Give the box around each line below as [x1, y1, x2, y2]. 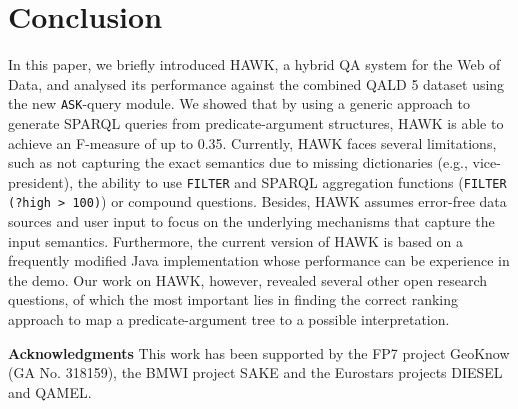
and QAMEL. [8, 381, 92, 402]
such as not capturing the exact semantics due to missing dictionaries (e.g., [8, 152, 468, 173]
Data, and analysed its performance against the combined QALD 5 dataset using [8, 73, 505, 94]
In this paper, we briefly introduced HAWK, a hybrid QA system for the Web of [8, 54, 501, 75]
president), [8, 171, 74, 192]
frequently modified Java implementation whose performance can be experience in [8, 250, 510, 271]
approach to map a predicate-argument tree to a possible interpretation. [8, 309, 450, 330]
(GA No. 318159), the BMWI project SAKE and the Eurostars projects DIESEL [8, 362, 503, 383]
